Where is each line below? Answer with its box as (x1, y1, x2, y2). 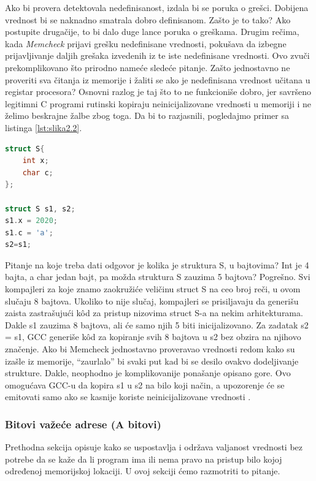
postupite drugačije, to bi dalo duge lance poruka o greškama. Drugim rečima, (5, 25, 299, 38)
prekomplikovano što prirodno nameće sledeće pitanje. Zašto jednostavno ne (5, 61, 290, 74)
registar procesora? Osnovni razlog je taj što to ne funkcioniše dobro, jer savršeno (5, 85, 312, 98)
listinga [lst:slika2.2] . (5, 121, 82, 134)
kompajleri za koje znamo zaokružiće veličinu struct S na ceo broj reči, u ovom (5, 282, 301, 295)
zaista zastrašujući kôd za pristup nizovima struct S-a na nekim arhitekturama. (5, 306, 303, 319)
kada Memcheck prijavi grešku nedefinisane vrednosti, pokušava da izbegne (5, 37, 287, 50)
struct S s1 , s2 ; (5, 204, 75, 213)
